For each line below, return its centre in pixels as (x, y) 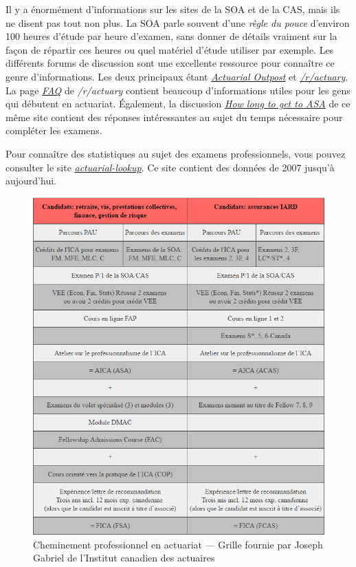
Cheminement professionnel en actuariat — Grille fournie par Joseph (178, 544)
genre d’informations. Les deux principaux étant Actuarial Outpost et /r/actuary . (177, 76)
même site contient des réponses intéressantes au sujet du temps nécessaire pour (174, 117)
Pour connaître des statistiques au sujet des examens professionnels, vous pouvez (176, 153)
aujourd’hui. (31, 181)
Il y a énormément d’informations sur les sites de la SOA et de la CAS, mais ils (173, 9)
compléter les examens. (54, 130)
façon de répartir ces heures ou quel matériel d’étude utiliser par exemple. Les (170, 49)
